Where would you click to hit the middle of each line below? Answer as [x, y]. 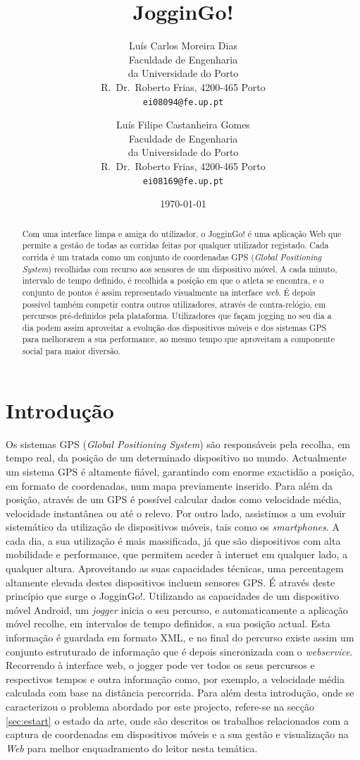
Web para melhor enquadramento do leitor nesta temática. [132, 748]
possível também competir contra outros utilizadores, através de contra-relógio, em [174, 304]
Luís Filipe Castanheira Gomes [183, 125]
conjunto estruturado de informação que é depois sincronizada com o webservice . [179, 651]
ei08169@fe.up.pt [183, 181]
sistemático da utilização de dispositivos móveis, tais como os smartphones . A [173, 527]
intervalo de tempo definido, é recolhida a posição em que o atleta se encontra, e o [173, 281]
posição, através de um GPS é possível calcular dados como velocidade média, [174, 499]
